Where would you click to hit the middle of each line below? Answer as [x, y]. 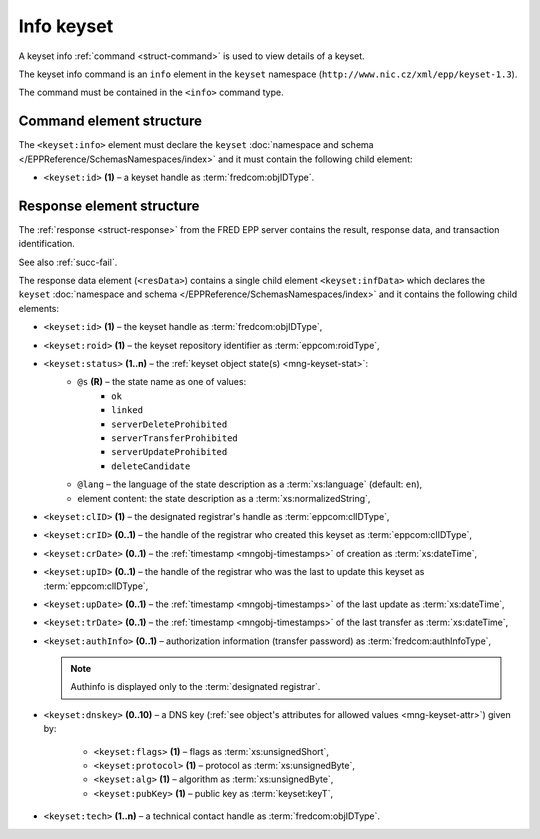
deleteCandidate [151, 466]
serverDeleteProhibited [169, 424]
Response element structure [109, 205]
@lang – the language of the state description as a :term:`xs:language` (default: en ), [250, 484]
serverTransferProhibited [175, 438]
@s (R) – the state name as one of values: [162, 382]
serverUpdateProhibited [169, 452]
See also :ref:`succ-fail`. [68, 262]
